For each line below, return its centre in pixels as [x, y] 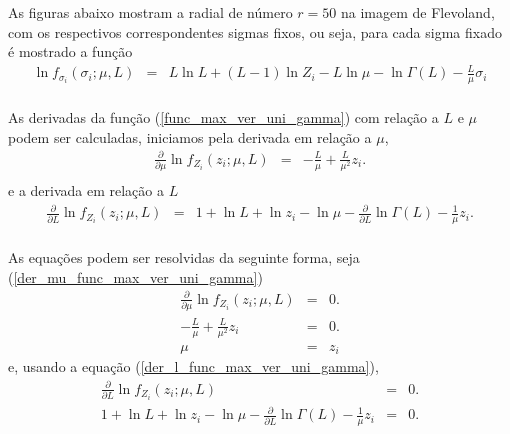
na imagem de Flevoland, [417, 12]
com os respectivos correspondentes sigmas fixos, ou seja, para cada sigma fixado [255, 31]
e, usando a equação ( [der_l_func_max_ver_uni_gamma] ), [193, 366]
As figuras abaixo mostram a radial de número [150, 12]
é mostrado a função [70, 51]
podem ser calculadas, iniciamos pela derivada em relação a [190, 136]
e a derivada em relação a [86, 190]
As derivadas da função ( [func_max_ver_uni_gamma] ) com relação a [223, 117]
